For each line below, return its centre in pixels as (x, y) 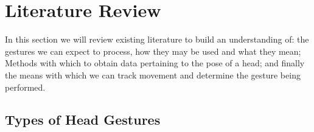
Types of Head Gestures (83, 120)
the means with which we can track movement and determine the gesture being (153, 75)
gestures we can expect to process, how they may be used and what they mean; (153, 51)
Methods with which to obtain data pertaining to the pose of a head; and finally (155, 63)
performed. (25, 87)
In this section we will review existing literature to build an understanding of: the (157, 39)
